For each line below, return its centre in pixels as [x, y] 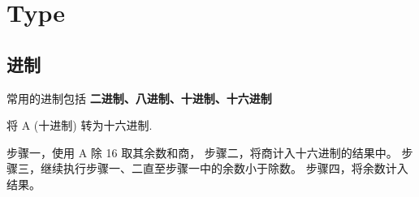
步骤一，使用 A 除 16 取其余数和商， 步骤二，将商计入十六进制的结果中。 [202, 152]
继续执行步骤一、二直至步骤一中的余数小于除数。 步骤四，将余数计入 [224, 168]
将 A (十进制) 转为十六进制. [80, 125]
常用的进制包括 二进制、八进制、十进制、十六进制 [139, 98]
